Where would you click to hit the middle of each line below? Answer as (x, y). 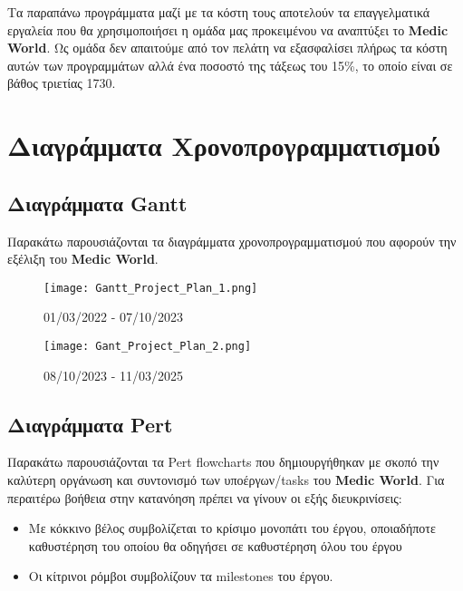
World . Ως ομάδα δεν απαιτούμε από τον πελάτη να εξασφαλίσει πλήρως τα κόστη (227, 48)
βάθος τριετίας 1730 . (62, 83)
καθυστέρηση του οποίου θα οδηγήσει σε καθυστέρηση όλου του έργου (215, 545)
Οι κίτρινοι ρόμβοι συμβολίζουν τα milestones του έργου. (181, 576)
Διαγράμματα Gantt (97, 203)
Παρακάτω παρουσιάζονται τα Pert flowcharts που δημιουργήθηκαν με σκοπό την (223, 462)
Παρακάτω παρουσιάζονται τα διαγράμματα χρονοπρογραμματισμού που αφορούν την (232, 241)
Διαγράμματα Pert (90, 424)
